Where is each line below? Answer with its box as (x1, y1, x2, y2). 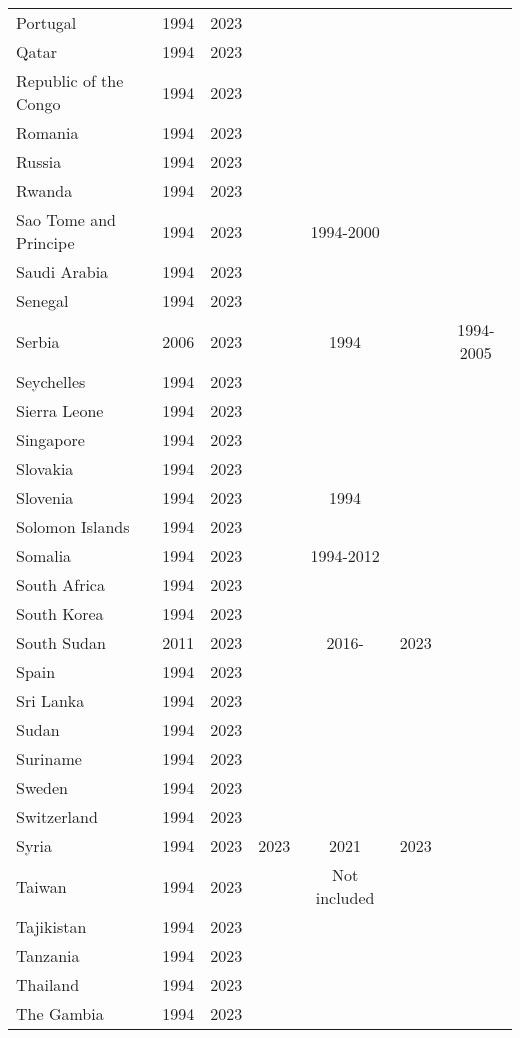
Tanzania (16, 944, 80, 967)
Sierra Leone (16, 399, 104, 422)
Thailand (16, 973, 80, 996)
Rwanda (16, 179, 73, 202)
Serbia (16, 329, 60, 353)
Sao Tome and (16, 208, 117, 231)
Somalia (16, 544, 72, 567)
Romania (16, 121, 79, 144)
